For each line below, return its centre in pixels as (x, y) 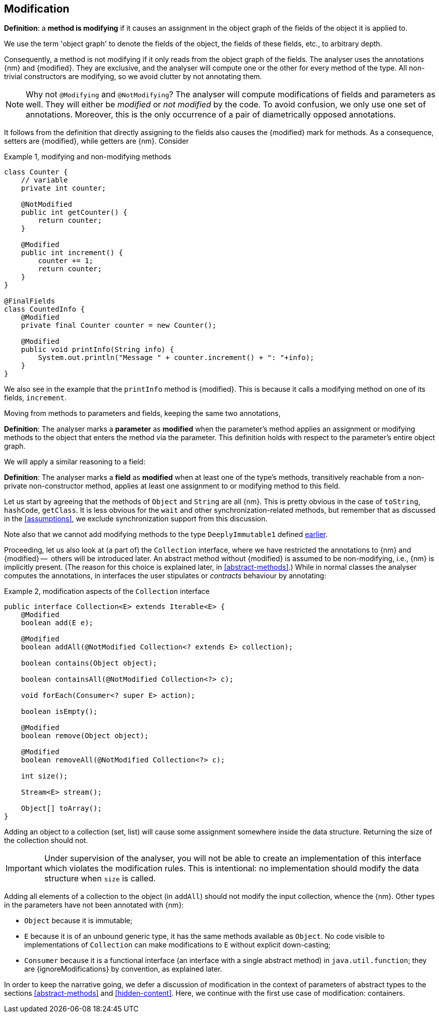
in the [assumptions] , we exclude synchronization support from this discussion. (136, 519)
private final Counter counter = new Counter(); (119, 325)
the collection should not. (46, 841)
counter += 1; (66, 261)
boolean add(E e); (57, 623)
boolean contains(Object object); (89, 663)
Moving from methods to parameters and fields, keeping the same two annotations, (142, 413)
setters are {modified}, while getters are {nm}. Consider (97, 141)
